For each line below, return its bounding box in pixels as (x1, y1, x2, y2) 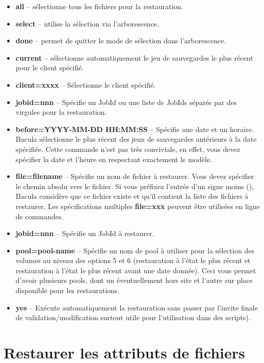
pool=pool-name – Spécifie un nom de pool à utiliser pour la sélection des (15, 245, 254, 255)
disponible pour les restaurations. (15, 285, 120, 296)
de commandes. (15, 211, 64, 221)
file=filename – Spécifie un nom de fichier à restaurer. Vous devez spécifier (15, 171, 254, 181)
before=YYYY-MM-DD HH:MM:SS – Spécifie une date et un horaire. (15, 123, 254, 134)
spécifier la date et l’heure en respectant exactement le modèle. (15, 153, 213, 164)
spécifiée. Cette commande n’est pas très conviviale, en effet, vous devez (15, 143, 240, 154)
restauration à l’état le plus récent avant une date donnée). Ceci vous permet (15, 265, 256, 275)
